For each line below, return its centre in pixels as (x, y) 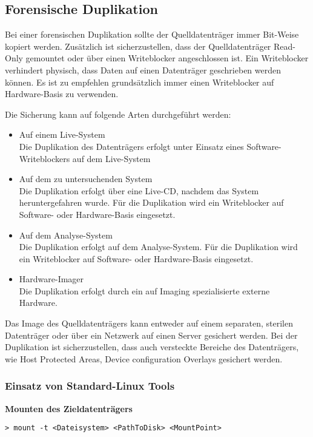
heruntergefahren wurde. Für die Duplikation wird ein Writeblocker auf (151, 202)
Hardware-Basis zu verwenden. (62, 94)
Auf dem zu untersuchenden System (86, 179)
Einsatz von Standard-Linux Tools (90, 386)
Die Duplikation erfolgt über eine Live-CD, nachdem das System (139, 190)
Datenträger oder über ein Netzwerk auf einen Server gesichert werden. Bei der (151, 335)
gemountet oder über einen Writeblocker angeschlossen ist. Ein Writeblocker (167, 58)
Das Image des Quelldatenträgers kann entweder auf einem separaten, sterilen (149, 323)
